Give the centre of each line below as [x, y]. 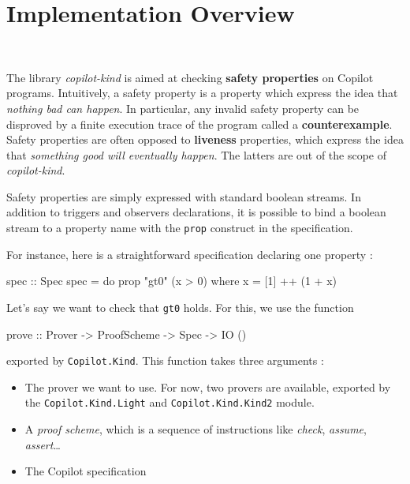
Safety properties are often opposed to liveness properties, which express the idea [205, 139]
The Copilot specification [86, 471]
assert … [43, 444]
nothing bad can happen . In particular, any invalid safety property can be [183, 108]
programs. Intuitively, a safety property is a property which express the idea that [202, 93]
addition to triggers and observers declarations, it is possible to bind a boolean [196, 212]
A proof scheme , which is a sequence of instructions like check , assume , [196, 429]
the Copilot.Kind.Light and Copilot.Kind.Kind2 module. [170, 402]
